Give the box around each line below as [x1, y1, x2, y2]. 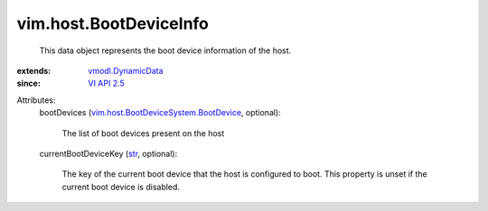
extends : [16, 65, 52, 76]
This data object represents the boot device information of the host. [39, 45, 292, 56]
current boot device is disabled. [61, 181, 181, 192]
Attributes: [16, 95, 56, 105]
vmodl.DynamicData [88, 65, 164, 76]
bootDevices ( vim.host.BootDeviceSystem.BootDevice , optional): [39, 107, 282, 118]
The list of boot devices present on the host [61, 127, 225, 139]
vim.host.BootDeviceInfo [16, 14, 210, 33]
